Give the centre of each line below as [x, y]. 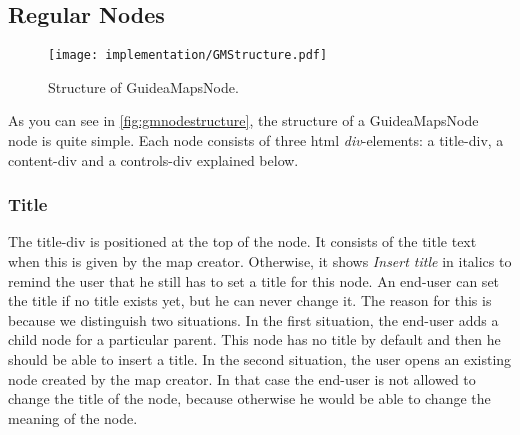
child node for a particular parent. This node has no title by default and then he [254, 339]
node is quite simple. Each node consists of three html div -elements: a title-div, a [256, 140]
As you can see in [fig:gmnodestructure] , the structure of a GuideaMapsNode [243, 120]
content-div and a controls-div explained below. [153, 159]
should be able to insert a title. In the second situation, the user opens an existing [260, 359]
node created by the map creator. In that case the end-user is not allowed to [242, 378]
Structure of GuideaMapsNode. [143, 86]
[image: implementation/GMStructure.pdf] [188, 55]
